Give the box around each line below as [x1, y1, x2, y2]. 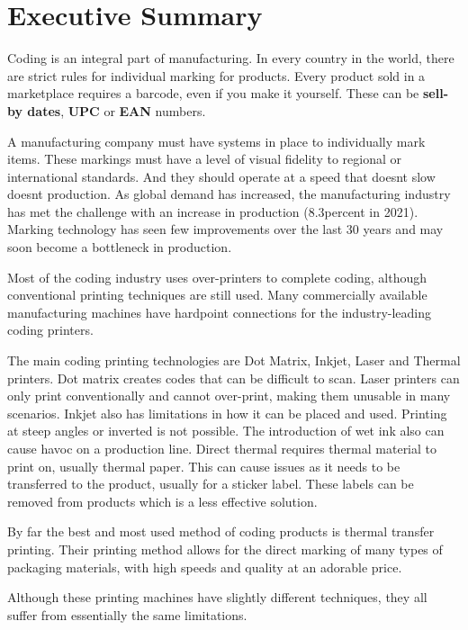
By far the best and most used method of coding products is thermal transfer [7, 522, 435, 541]
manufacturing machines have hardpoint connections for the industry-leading [7, 302, 432, 321]
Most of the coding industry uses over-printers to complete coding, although [7, 267, 427, 286]
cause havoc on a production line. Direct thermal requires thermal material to [7, 439, 437, 457]
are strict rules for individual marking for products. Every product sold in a [7, 66, 426, 85]
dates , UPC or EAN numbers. [27, 101, 206, 120]
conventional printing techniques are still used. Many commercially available [7, 285, 427, 304]
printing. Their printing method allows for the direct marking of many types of [7, 539, 443, 558]
